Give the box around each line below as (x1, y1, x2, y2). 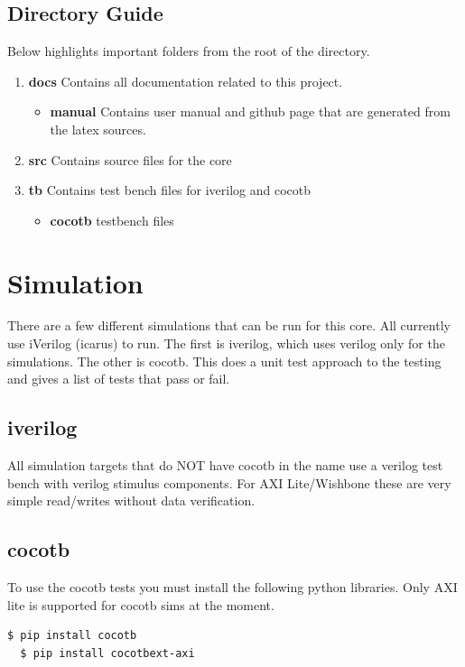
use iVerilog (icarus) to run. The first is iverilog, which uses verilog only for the (7, 334, 445, 353)
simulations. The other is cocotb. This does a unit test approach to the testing (7, 351, 442, 370)
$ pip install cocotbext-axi (20, 646, 195, 660)
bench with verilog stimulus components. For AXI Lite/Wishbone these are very (7, 473, 451, 492)
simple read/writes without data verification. (7, 491, 256, 510)
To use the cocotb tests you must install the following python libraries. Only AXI (7, 578, 458, 597)
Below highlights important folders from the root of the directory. (7, 42, 370, 60)
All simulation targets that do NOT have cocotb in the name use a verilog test (7, 456, 443, 475)
